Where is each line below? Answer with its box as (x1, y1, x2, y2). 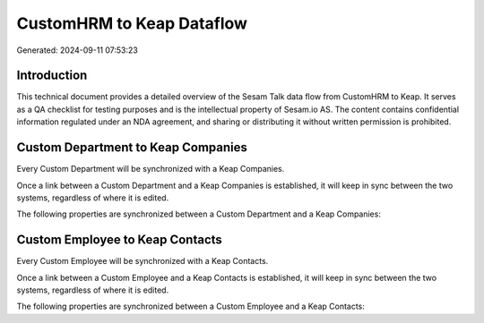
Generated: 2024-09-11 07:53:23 (16, 45, 138, 55)
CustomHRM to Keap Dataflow (16, 13, 248, 33)
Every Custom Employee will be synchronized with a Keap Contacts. (16, 256, 269, 267)
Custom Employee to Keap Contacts (16, 233, 223, 248)
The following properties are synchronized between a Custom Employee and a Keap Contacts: (16, 301, 365, 312)
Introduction (16, 68, 88, 83)
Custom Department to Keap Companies (16, 140, 248, 156)
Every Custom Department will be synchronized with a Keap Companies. (16, 164, 285, 174)
